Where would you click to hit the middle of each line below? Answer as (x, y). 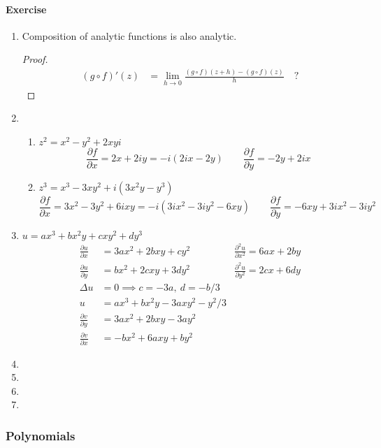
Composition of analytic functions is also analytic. (129, 35)
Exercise (26, 9)
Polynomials (41, 435)
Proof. (35, 59)
